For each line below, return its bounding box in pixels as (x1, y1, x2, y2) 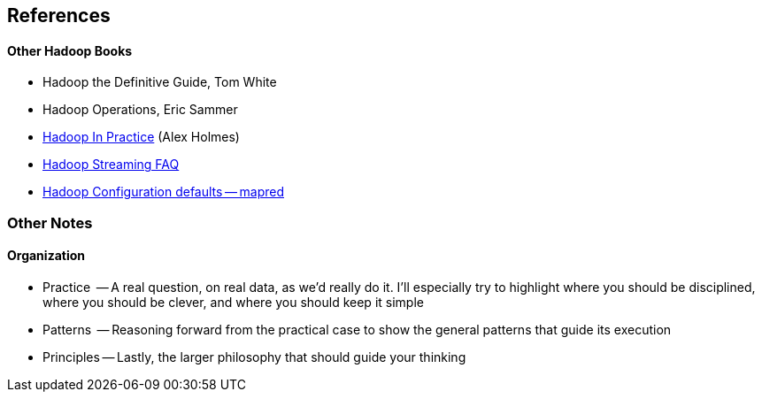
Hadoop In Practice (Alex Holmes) (42, 129, 240, 145)
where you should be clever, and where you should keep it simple (42, 294, 424, 310)
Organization (7, 248, 85, 264)
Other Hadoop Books (7, 42, 133, 58)
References (7, 4, 111, 27)
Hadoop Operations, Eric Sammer (42, 102, 238, 118)
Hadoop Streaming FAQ (42, 157, 180, 173)
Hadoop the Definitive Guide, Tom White (42, 74, 277, 90)
